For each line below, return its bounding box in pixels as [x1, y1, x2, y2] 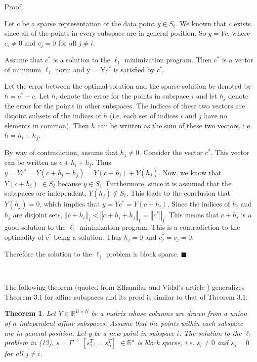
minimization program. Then [124, 54, 212, 65]
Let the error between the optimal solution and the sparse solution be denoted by [4, 81, 252, 91]
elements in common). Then [4, 120, 89, 130]
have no [204, 110, 227, 121]
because [57, 178, 82, 188]
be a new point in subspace [94, 327, 174, 338]
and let [196, 91, 217, 101]
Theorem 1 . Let [4, 308, 56, 318]
